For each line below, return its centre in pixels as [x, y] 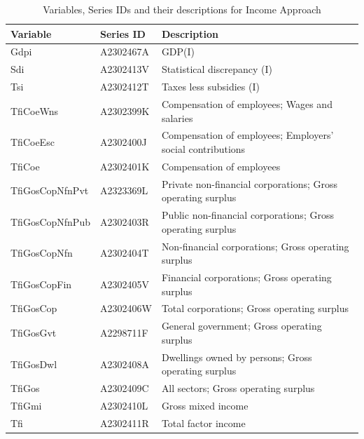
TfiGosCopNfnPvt [50, 190]
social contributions [203, 149]
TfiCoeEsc [33, 142]
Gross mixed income [205, 405]
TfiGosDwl [34, 364]
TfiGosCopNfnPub [50, 221]
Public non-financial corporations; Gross [247, 215]
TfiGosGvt [34, 333]
